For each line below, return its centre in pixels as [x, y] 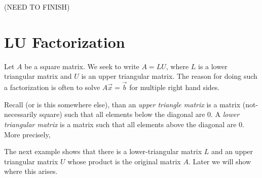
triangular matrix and [38, 76]
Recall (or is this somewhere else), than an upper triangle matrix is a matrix [122, 104]
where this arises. [31, 171]
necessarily [21, 114]
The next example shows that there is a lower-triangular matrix [103, 151]
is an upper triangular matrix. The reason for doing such [169, 76]
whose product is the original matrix [124, 161]
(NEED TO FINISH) [37, 7]
